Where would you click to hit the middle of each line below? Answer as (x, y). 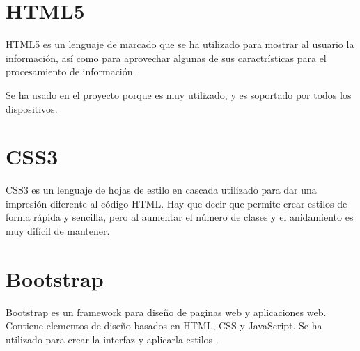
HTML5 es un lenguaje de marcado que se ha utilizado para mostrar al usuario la (180, 44)
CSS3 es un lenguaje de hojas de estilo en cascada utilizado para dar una (161, 190)
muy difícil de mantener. (58, 231)
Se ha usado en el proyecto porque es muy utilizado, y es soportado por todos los (179, 94)
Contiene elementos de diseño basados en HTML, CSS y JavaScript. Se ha (164, 326)
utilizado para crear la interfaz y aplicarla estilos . (112, 339)
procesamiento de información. (71, 71)
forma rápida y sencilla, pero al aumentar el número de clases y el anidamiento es (180, 217)
